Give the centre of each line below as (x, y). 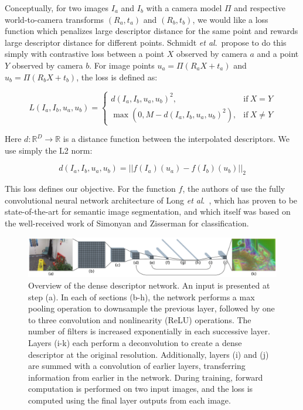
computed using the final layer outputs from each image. (130, 400)
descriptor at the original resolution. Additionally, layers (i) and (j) (149, 354)
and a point (278, 54)
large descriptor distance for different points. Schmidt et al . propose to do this (146, 42)
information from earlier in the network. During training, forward (146, 377)
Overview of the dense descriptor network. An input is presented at (149, 285)
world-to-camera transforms (55, 19)
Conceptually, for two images (57, 8)
